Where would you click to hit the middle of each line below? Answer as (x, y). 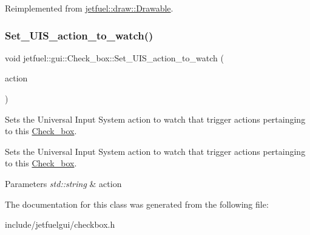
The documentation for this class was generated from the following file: (137, 204)
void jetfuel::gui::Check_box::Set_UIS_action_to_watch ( (114, 57)
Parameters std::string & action (63, 183)
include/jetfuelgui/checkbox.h (60, 224)
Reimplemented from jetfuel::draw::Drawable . (89, 8)
